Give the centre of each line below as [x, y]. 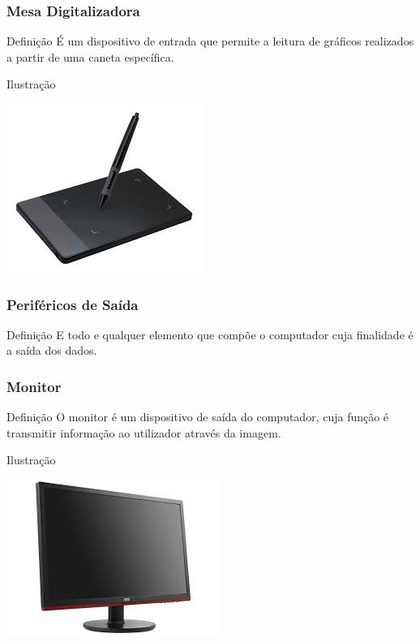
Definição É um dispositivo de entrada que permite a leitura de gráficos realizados [210, 41]
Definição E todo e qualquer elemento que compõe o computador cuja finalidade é [210, 334]
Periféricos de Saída [73, 304]
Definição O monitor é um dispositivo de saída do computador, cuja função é [198, 417]
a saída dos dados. [52, 350]
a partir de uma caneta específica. [90, 56]
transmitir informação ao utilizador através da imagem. [144, 432]
